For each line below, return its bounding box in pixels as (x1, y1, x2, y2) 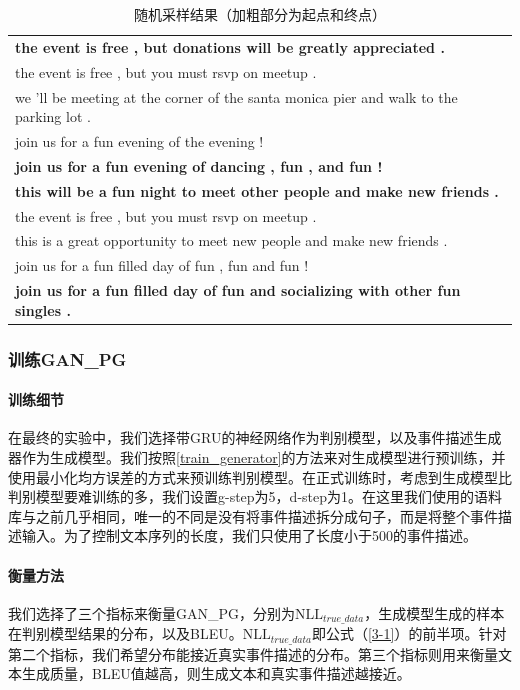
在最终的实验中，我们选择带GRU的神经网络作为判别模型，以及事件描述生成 (8, 427, 502, 448)
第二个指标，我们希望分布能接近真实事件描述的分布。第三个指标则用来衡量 (8, 643, 498, 664)
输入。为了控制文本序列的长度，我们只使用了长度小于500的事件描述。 (21, 525, 477, 546)
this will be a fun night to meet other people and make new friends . (15, 180, 499, 201)
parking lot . (15, 106, 91, 127)
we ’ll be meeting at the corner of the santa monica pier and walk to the (15, 86, 458, 107)
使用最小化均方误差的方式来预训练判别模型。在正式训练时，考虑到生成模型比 (8, 466, 512, 487)
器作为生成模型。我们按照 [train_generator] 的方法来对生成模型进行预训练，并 (8, 446, 506, 467)
